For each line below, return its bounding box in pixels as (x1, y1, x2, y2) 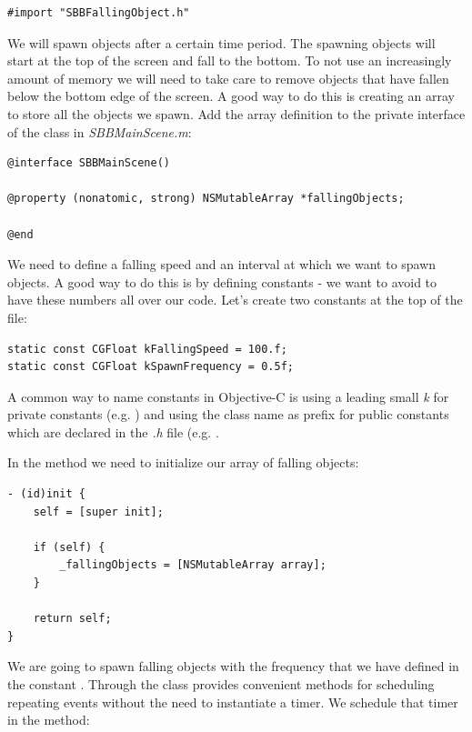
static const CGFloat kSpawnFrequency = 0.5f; (7, 360, 294, 374)
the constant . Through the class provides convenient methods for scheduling (7, 675, 435, 693)
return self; (33, 612, 112, 626)
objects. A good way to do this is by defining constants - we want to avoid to (7, 272, 437, 291)
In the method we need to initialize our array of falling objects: (7, 453, 359, 472)
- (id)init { (7, 487, 85, 501)
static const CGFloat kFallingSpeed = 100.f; (7, 342, 287, 356)
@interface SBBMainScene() (7, 156, 170, 170)
